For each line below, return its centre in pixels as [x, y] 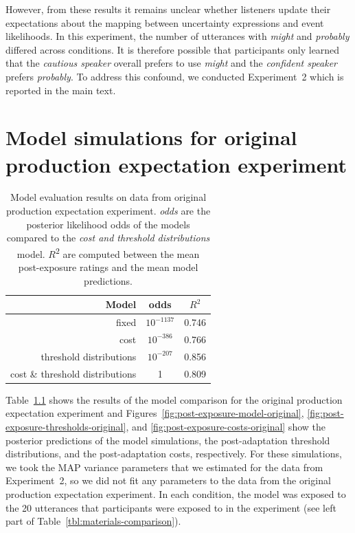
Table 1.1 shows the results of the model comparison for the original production [174, 399]
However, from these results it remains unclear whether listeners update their [168, 9]
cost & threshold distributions [73, 373]
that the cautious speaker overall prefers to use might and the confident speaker [171, 63]
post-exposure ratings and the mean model [108, 267]
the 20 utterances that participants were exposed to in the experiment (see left [171, 507]
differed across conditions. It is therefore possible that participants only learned [173, 49]
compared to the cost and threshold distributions [108, 238]
